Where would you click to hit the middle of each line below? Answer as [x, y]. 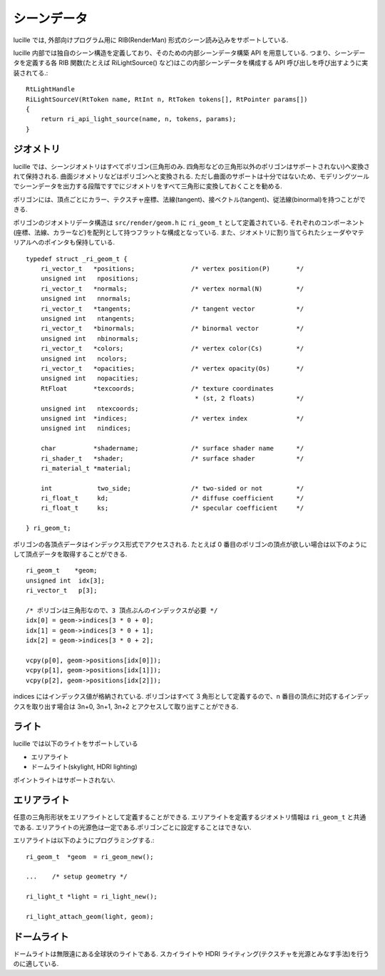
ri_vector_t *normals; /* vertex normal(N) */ [172, 288]
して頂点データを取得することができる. [70, 554]
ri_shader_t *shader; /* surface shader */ [172, 458]
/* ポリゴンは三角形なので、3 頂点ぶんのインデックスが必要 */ [122, 610]
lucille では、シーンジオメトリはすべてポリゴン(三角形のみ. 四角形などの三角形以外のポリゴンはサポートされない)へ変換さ [191, 166]
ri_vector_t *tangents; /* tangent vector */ [172, 309]
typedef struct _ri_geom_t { [77, 259]
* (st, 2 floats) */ [250, 399]
